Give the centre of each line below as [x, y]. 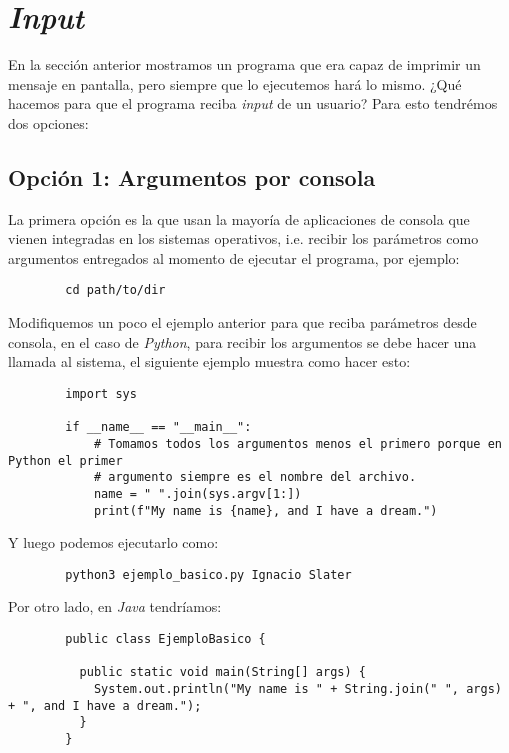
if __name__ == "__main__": [158, 427]
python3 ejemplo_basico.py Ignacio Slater [208, 574]
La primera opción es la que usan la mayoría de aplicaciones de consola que [239, 218]
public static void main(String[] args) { [222, 672]
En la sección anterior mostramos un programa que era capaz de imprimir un [244, 64]
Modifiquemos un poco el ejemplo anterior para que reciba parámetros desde [242, 322]
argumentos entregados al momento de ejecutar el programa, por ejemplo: [234, 257]
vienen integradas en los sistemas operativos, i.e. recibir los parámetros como [243, 238]
